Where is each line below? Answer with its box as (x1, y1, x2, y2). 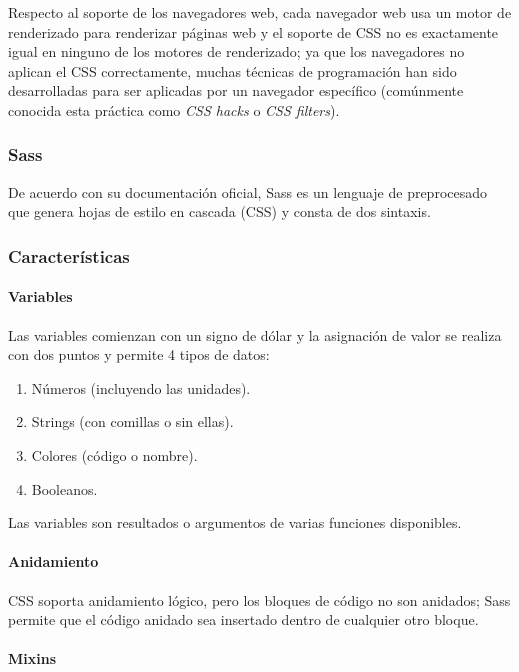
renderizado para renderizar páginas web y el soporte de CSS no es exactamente (8, 21, 499, 42)
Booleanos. (31, 478, 98, 499)
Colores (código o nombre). (31, 444, 198, 465)
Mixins (8, 648, 57, 669)
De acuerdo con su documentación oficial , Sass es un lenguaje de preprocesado (8, 181, 488, 202)
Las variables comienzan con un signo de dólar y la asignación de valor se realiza (8, 324, 502, 345)
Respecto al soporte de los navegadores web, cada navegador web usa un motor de (8, 2, 512, 22)
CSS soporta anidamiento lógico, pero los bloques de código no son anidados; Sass (8, 589, 511, 610)
